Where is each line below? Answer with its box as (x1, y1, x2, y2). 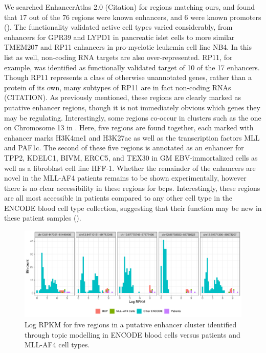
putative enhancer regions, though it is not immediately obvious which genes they (4, 102, 260, 112)
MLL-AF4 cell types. (25, 339, 90, 350)
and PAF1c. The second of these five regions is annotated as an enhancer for (4, 142, 244, 153)
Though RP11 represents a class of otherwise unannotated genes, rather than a (4, 72, 252, 83)
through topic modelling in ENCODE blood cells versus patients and (25, 329, 240, 340)
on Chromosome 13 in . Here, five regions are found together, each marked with (4, 122, 254, 133)
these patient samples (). (4, 212, 81, 223)
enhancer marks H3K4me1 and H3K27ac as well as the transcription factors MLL (4, 132, 260, 143)
